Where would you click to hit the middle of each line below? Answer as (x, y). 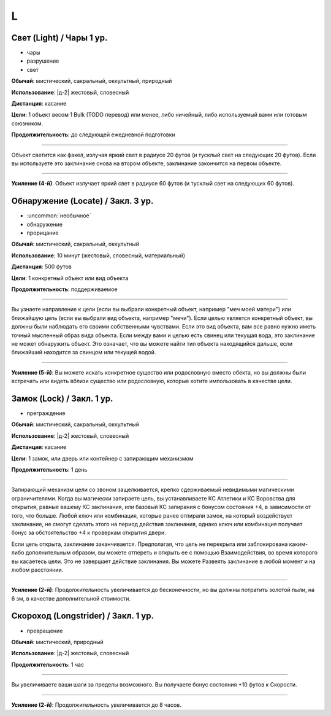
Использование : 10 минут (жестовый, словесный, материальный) (98, 255)
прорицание (43, 233)
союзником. (27, 123)
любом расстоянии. (37, 570)
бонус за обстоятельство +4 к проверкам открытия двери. (89, 533)
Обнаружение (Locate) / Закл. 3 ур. (82, 201)
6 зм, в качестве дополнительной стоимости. (71, 598)
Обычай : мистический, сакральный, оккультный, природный (92, 81)
